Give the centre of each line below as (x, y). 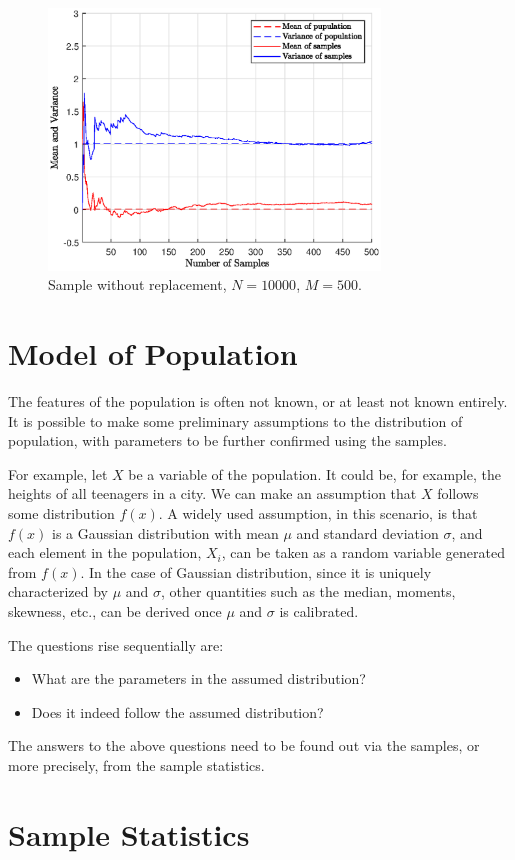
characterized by (58, 591)
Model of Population (153, 353)
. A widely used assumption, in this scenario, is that (318, 512)
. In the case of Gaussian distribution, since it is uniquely (256, 571)
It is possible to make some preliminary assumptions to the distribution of (235, 420)
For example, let (58, 473)
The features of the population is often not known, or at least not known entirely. (258, 401)
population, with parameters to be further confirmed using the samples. (227, 440)
